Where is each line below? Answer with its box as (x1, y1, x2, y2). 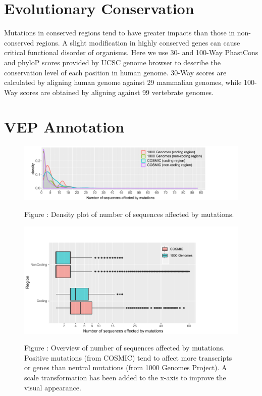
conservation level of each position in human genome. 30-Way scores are (4, 67, 227, 77)
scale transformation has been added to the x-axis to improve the (24, 372, 226, 382)
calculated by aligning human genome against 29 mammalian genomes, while (4, 77, 242, 87)
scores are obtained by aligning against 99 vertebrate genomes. (20, 86, 214, 97)
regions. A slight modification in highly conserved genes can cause (36, 37, 240, 48)
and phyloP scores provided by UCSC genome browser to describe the (4, 57, 221, 67)
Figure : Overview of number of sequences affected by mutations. (24, 342, 225, 353)
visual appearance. (24, 382, 81, 392)
